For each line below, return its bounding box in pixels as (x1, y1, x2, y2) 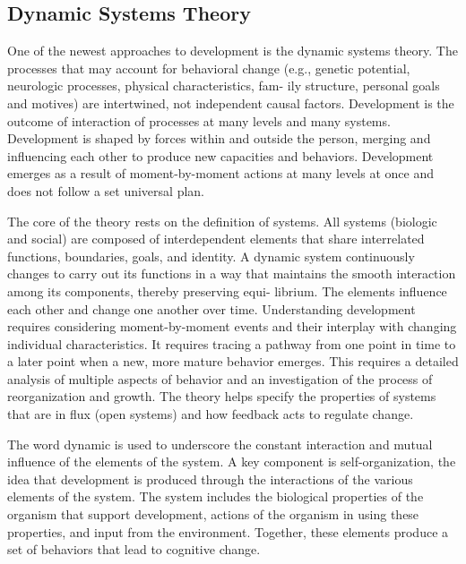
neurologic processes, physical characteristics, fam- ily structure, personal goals (7, 76, 440, 95)
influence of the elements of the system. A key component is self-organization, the (7, 452, 456, 471)
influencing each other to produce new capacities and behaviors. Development (7, 146, 434, 165)
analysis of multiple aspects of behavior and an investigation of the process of (7, 369, 433, 388)
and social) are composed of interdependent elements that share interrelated (7, 229, 425, 248)
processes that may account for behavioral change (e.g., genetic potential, (7, 58, 410, 77)
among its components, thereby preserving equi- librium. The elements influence (7, 281, 447, 300)
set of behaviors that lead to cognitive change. (7, 540, 261, 559)
